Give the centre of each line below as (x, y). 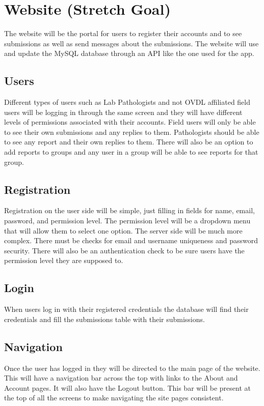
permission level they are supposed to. (64, 260)
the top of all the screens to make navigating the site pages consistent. (114, 398)
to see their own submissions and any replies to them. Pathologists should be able (132, 132)
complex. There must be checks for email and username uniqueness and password (131, 240)
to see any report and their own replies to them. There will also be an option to (129, 142)
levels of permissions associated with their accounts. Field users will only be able (130, 122)
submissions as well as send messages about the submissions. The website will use (131, 43)
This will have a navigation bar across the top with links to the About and (121, 378)
